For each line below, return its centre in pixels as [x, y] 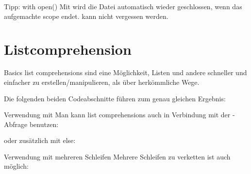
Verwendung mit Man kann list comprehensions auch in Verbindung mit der [117, 115]
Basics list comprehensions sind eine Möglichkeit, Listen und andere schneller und [125, 72]
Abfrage [16, 124]
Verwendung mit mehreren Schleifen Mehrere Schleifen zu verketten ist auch [117, 156]
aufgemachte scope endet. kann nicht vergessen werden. [86, 16]
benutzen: [44, 124]
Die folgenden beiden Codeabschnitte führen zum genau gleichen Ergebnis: [115, 98]
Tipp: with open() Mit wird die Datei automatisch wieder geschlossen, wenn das [123, 6]
